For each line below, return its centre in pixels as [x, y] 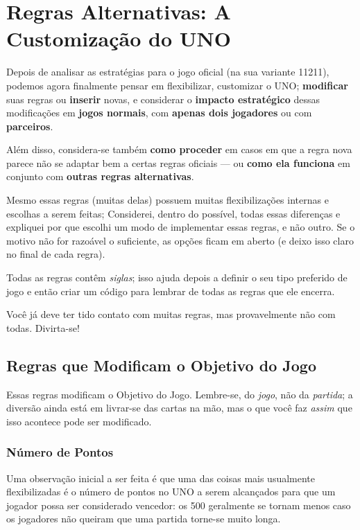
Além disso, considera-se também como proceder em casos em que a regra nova [179, 149]
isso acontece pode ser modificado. [79, 421]
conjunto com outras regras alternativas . [100, 176]
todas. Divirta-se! [43, 327]
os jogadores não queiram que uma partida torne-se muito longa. [144, 519]
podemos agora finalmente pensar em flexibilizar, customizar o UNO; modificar [177, 85]
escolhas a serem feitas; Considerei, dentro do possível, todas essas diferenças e [173, 213]
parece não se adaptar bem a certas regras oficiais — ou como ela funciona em [178, 162]
